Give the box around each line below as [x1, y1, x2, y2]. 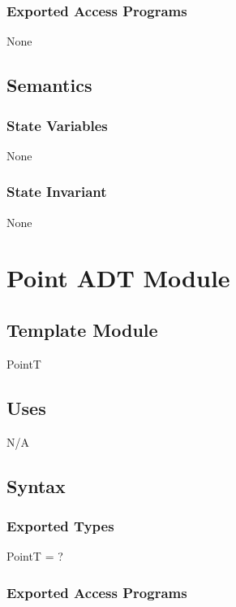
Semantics [6, 72, 92, 98]
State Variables [6, 115, 108, 135]
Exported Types [6, 515, 114, 535]
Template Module [6, 317, 158, 342]
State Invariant [6, 181, 107, 202]
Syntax [6, 473, 66, 498]
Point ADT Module [6, 261, 230, 295]
